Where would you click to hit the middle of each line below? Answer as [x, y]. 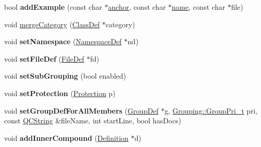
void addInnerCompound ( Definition [67, 137]
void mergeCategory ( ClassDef [52, 24]
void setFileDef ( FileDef [44, 58]
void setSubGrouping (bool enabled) [65, 76]
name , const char [199, 7]
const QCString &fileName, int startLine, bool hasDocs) [93, 121]
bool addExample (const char [53, 7]
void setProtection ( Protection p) [60, 93]
